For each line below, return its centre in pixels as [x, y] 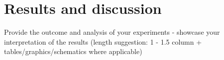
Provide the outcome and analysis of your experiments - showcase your [112, 32]
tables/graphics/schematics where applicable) [73, 51]
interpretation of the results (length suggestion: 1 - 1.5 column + [103, 41]
